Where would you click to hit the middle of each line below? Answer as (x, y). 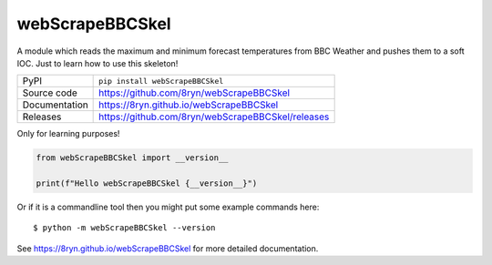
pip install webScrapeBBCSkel (161, 81)
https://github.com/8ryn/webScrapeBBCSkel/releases (214, 117)
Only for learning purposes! (68, 134)
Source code (50, 93)
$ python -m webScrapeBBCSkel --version (124, 228)
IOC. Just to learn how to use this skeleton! (97, 63)
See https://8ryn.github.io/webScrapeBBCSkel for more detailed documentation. (168, 248)
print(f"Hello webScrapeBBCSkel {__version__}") (147, 183)
